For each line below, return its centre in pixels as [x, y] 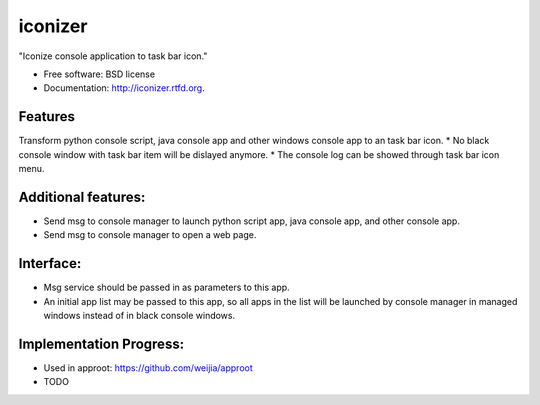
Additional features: [82, 196]
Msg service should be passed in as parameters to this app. [166, 287]
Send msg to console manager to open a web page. [150, 235]
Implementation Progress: [101, 343]
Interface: [50, 263]
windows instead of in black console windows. [139, 315]
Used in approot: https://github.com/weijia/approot [148, 367]
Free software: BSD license [99, 74]
